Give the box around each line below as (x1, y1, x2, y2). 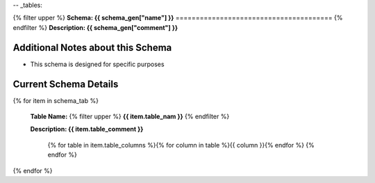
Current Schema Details (12, 78, 119, 90)
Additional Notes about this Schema (12, 42, 172, 54)
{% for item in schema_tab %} (12, 96, 99, 104)
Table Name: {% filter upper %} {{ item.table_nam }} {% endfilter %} (30, 112, 230, 120)
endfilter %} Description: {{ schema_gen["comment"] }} (12, 23, 178, 31)
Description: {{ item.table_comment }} (30, 125, 144, 134)
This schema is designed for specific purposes (30, 60, 165, 68)
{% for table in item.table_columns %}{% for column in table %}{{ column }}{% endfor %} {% (47, 141, 315, 149)
